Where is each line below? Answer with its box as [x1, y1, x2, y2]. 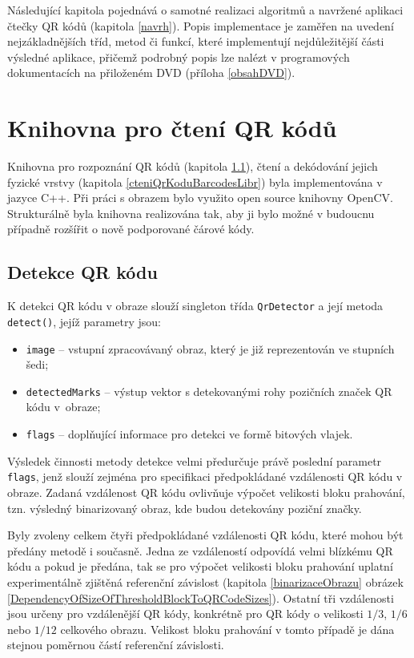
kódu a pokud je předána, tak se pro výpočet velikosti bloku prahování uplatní [7, 558, 393, 575]
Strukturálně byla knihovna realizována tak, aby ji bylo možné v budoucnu [7, 204, 375, 221]
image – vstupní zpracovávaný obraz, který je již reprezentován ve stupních [26, 340, 395, 357]
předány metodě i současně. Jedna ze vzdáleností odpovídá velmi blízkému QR [7, 542, 393, 559]
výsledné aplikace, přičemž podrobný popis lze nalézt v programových [7, 48, 350, 65]
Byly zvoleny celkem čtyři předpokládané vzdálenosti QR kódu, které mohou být [7, 527, 404, 543]
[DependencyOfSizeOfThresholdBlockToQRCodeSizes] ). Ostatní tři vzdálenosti [7, 589, 394, 606]
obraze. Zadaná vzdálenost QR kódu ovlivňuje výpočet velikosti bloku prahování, [7, 483, 405, 500]
